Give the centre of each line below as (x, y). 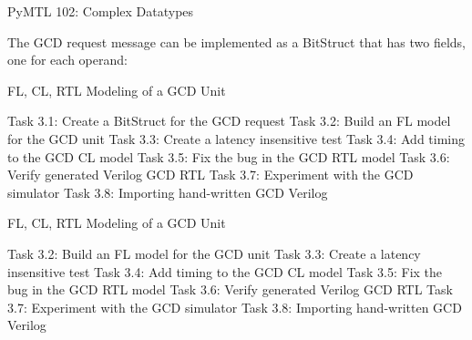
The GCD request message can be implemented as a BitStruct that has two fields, (237, 41)
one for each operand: (67, 60)
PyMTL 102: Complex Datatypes (101, 11)
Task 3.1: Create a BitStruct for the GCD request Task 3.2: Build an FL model (229, 121)
